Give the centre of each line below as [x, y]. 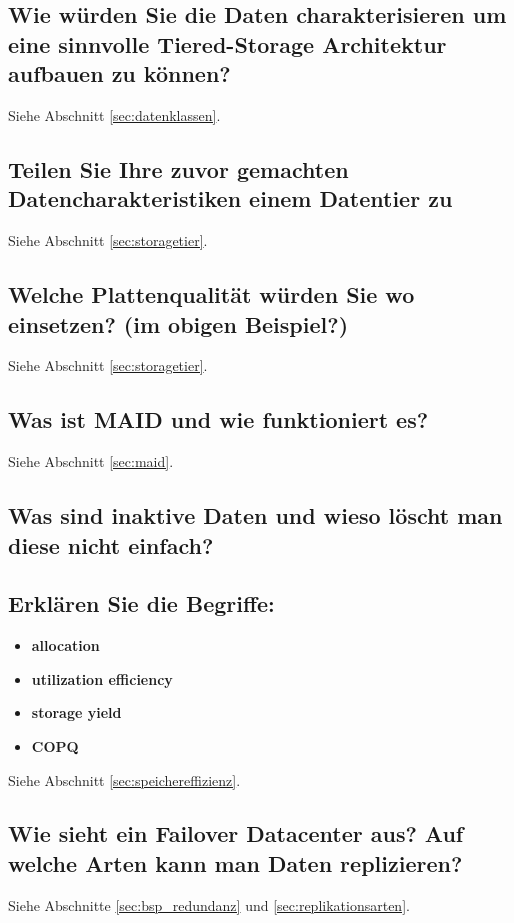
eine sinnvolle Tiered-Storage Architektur [227, 43]
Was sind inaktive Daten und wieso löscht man [255, 515]
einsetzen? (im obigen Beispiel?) [178, 323]
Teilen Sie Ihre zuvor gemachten [178, 168]
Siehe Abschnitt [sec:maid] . [91, 461]
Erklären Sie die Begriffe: [141, 603]
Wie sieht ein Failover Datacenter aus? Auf [236, 833]
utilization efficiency [102, 678]
